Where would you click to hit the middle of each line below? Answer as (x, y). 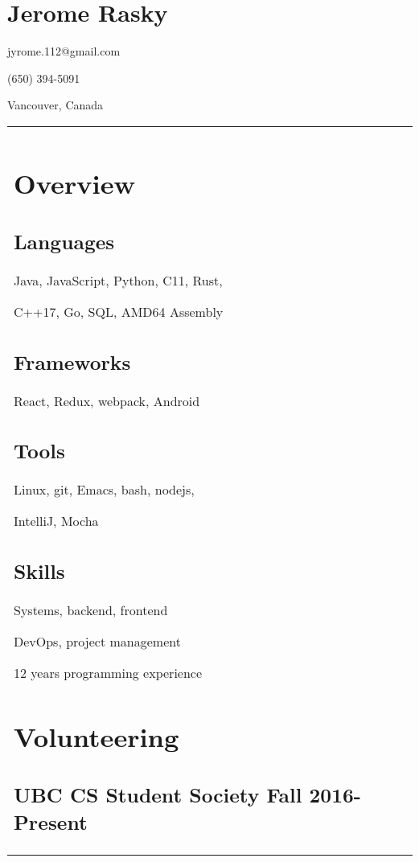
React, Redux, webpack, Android (107, 400)
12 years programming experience (108, 672)
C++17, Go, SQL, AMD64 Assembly (119, 312)
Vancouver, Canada (55, 105)
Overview (75, 183)
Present (51, 822)
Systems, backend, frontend (91, 610)
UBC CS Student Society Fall (158, 795)
